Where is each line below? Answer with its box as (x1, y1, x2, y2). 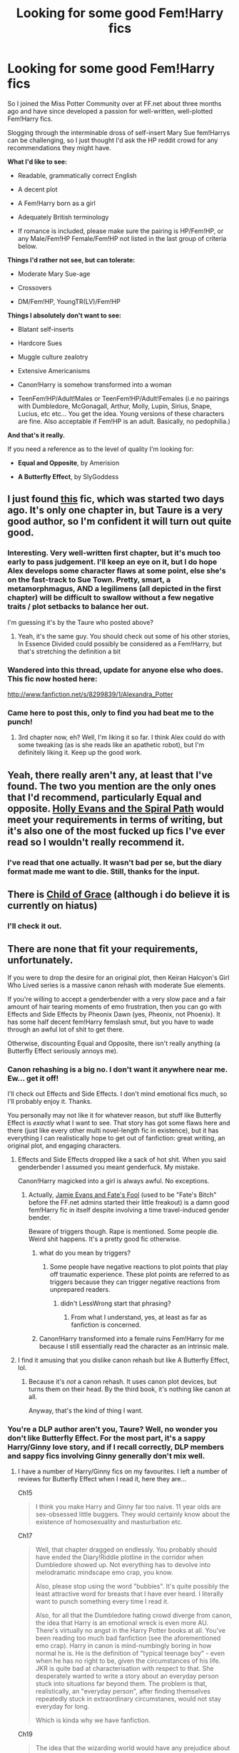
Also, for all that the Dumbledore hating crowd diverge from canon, (35, 1611, 233, 1620)
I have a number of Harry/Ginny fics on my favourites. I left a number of (17, 1467, 228, 1476)
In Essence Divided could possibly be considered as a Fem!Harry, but (17, 639, 223, 648)
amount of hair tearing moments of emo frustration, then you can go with (7, 1002, 223, 1011)
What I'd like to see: (7, 157, 68, 166)
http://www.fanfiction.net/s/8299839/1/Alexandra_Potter (7, 690, 173, 698)
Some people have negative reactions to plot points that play (49, 1262, 228, 1270)
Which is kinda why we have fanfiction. (35, 1716, 151, 1724)
